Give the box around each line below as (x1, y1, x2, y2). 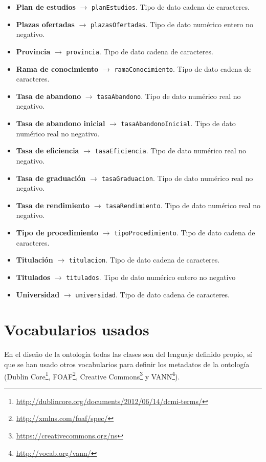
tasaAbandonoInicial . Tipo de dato (121, 118, 236, 129)
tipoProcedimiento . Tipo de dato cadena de (114, 227, 255, 238)
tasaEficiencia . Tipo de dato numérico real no (95, 145, 247, 156)
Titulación (16, 254, 53, 265)
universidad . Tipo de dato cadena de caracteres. (75, 289, 230, 299)
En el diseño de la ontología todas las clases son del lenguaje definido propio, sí (4, 349, 252, 359)
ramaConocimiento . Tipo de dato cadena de (114, 63, 252, 74)
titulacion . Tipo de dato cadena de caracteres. (69, 254, 220, 265)
